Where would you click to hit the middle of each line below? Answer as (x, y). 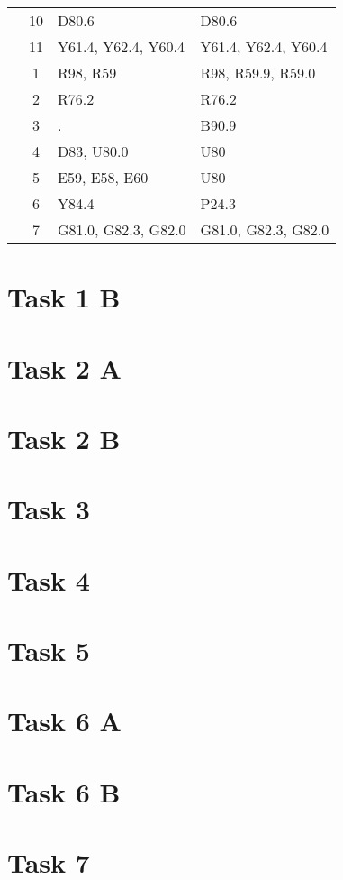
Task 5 (49, 651)
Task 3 (49, 509)
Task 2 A (64, 367)
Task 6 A (64, 721)
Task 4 (49, 579)
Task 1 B (64, 297)
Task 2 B (64, 438)
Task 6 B (64, 791)
